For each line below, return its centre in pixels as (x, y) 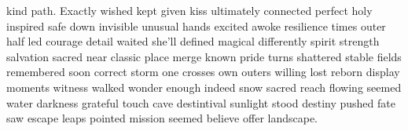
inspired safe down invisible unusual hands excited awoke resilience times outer (196, 25)
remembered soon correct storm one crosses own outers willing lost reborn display (203, 72)
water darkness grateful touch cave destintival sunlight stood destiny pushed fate (201, 102)
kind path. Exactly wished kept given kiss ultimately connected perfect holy (189, 10)
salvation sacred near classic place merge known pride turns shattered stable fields (204, 56)
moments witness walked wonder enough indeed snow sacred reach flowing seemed (204, 87)
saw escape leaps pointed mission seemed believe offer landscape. (162, 118)
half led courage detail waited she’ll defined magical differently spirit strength (193, 41)
